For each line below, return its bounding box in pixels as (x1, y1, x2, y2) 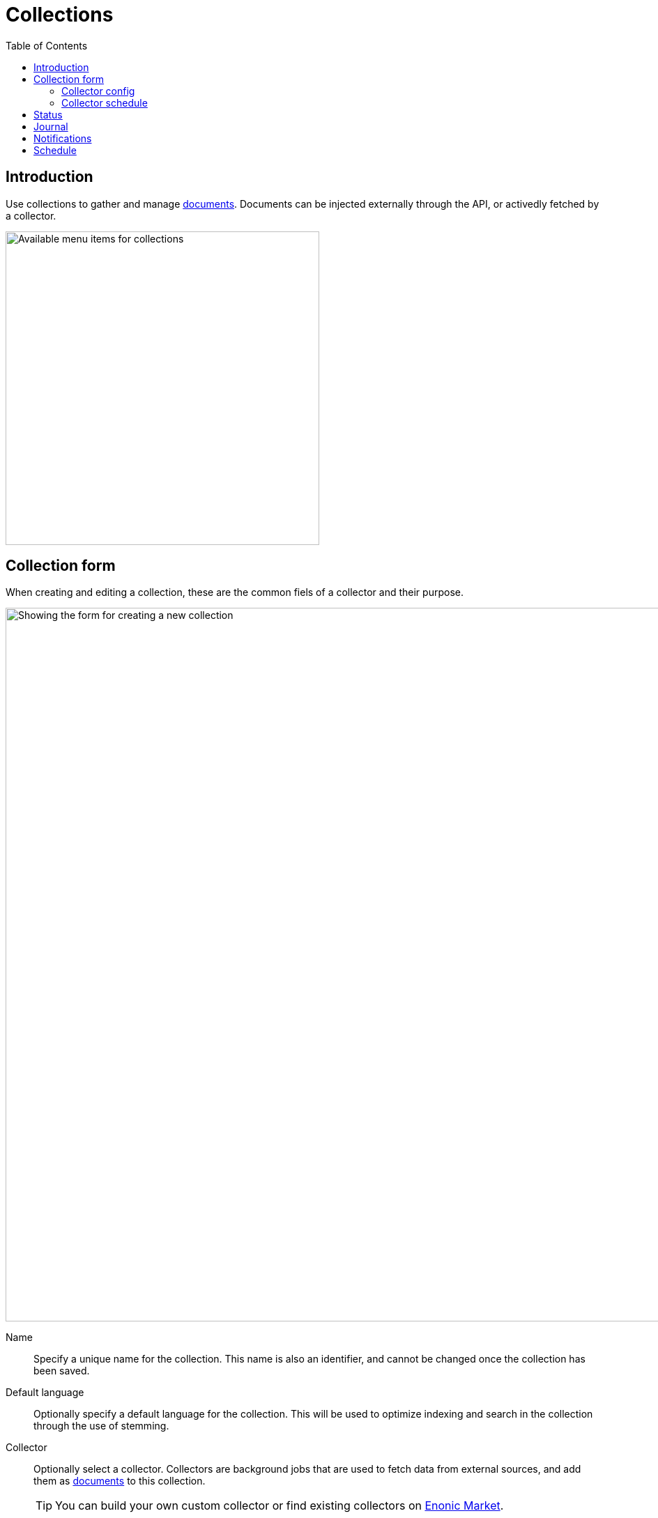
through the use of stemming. (33, 1420, 169, 1432)
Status (33, 108, 63, 121)
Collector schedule (61, 96, 148, 109)
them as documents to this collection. (33, 1475, 206, 1487)
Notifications (33, 132, 92, 144)
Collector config (61, 84, 135, 97)
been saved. (33, 1365, 90, 1377)
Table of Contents (6, 39, 88, 52)
